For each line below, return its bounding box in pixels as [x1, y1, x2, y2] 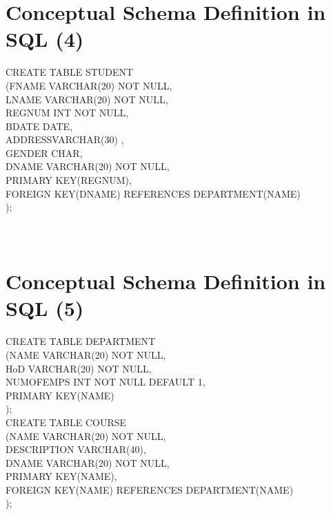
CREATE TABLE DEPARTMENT [6, 334, 156, 348]
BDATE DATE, [6, 118, 73, 133]
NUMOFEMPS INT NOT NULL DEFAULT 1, [6, 375, 205, 389]
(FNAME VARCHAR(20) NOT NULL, [6, 78, 172, 92]
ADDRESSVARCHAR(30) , [6, 132, 124, 147]
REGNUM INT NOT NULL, [6, 105, 129, 120]
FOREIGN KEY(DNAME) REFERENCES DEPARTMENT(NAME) [6, 186, 301, 200]
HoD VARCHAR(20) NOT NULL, [6, 361, 152, 375]
